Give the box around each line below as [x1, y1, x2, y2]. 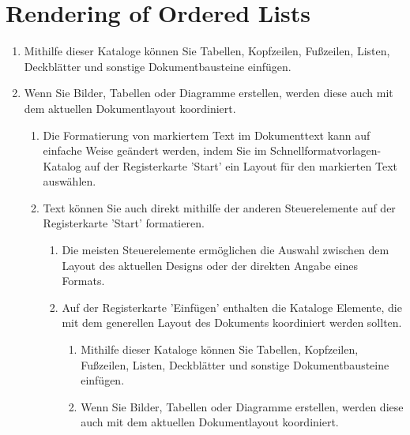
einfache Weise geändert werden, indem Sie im [43, 142, 267, 159]
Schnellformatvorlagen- [270, 142, 382, 159]
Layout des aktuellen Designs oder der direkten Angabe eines [62, 257, 358, 273]
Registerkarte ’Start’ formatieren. [43, 215, 205, 231]
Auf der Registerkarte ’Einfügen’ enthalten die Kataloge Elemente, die [62, 298, 402, 315]
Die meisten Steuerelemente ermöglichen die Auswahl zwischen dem [62, 242, 389, 258]
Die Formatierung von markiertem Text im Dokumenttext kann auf [43, 126, 371, 143]
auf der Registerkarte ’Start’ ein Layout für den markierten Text [85, 157, 397, 174]
